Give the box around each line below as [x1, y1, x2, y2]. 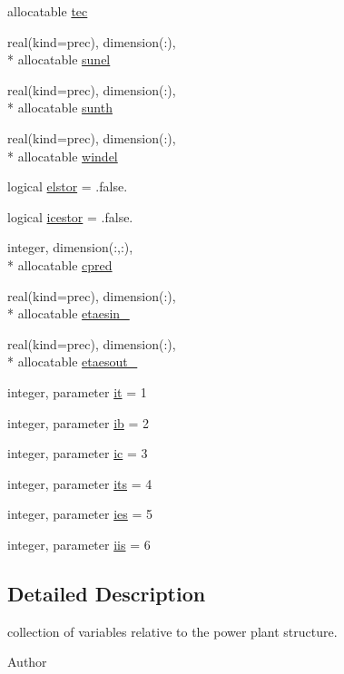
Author [7, 652, 47, 671]
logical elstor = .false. [7, 177, 128, 196]
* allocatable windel [7, 146, 118, 165]
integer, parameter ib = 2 [7, 413, 150, 432]
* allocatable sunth [7, 98, 113, 117]
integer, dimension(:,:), [7, 238, 133, 257]
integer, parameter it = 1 [7, 382, 147, 401]
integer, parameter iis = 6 [7, 534, 151, 553]
